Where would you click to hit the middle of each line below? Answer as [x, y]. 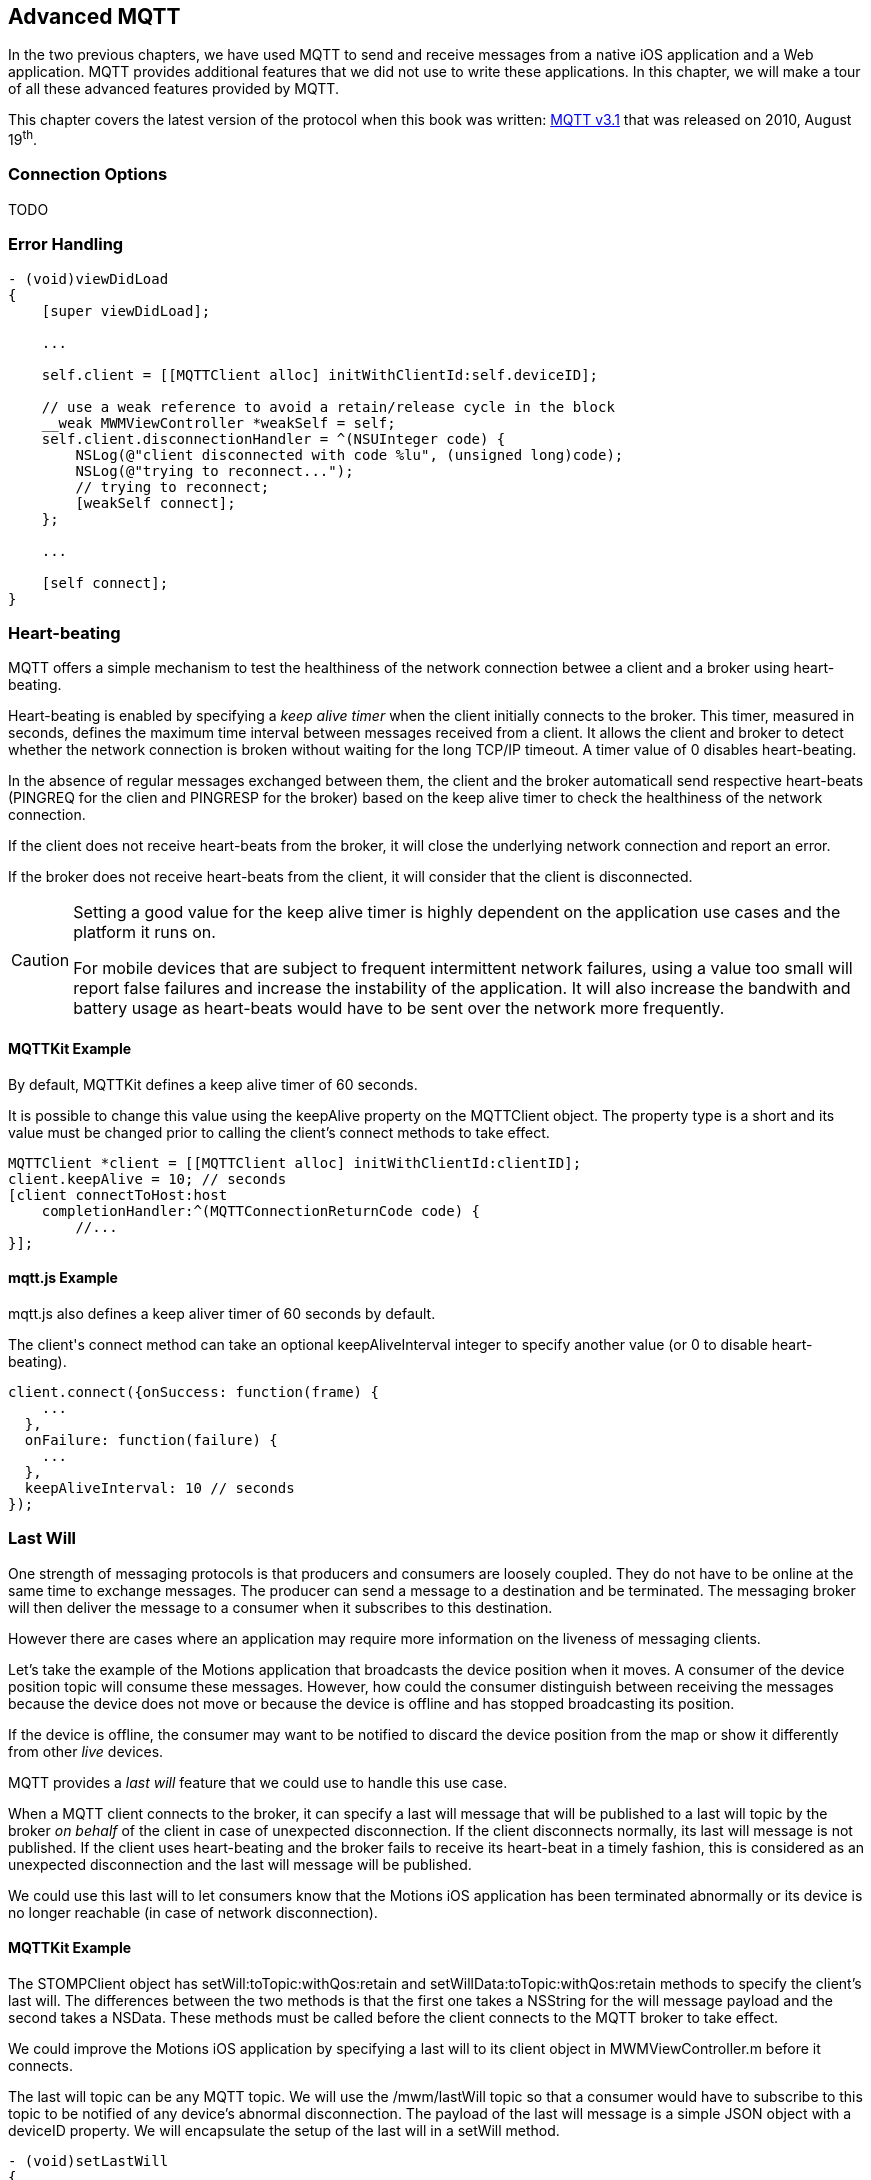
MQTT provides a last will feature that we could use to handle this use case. [258, 1782]
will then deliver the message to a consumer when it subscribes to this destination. [280, 1607]
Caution [40, 960]
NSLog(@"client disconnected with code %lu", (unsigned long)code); [349, 454]
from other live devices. [86, 1751]
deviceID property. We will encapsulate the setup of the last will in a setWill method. [284, 2130]
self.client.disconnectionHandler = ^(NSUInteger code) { [273, 438]
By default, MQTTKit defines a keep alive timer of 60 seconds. [213, 1084]
